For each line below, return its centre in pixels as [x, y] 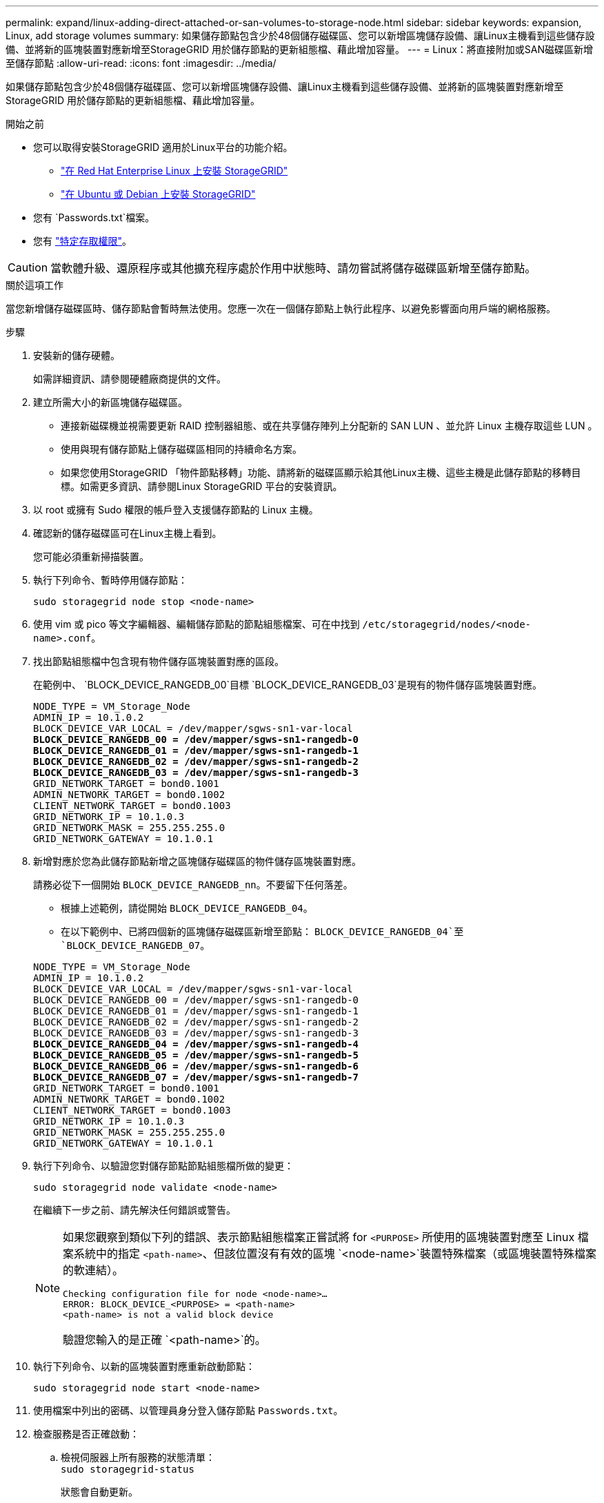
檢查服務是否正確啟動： [86, 1434]
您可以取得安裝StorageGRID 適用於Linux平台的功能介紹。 [163, 147]
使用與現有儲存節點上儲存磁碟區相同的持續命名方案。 [181, 449]
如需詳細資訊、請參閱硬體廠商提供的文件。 [130, 379]
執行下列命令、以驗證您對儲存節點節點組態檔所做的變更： [163, 1166]
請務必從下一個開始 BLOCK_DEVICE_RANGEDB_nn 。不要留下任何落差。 [193, 885]
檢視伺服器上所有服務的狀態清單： [138, 1457]
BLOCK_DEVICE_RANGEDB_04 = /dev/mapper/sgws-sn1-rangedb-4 [196, 1044]
